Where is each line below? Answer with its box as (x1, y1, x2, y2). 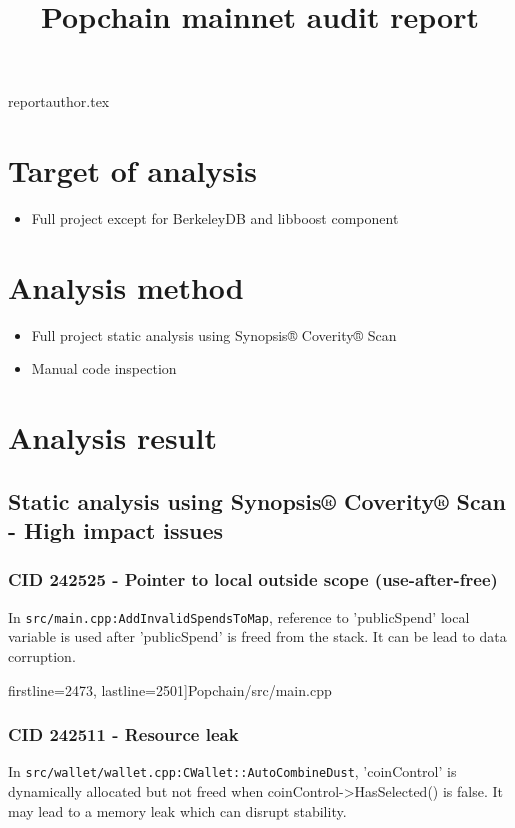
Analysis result (8, 417, 217, 458)
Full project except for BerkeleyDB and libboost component (31, 208, 399, 229)
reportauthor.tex (8, 91, 110, 112)
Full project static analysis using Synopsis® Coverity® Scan (31, 324, 397, 345)
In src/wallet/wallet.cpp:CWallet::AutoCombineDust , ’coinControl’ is (8, 761, 457, 782)
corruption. (8, 646, 76, 667)
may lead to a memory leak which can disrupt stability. (8, 800, 347, 821)
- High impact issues (8, 515, 224, 546)
